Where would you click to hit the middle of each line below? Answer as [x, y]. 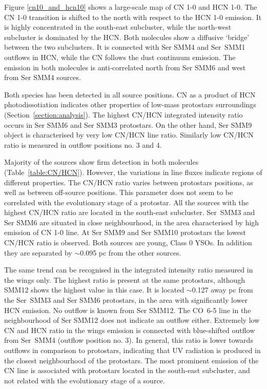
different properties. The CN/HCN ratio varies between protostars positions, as [129, 182]
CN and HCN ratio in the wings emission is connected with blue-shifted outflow [130, 330]
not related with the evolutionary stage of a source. [85, 380]
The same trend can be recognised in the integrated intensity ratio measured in [129, 270]
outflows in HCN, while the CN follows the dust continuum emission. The [120, 57]
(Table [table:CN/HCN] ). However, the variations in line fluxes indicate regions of [133, 172]
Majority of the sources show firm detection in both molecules [101, 162]
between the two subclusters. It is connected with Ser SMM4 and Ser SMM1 [125, 47]
